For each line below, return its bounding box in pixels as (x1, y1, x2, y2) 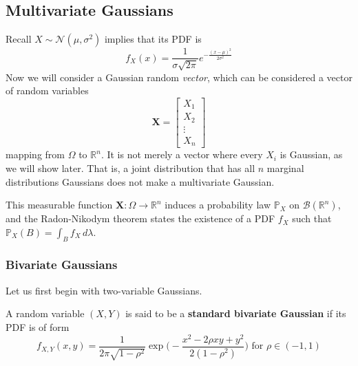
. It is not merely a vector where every (101, 147, 263, 162)
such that (292, 211, 332, 226)
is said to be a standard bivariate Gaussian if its (125, 306, 346, 321)
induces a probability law (165, 197, 271, 212)
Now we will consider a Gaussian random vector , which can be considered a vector (6, 69, 352, 84)
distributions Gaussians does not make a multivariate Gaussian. (6, 174, 275, 189)
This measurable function (6, 197, 113, 212)
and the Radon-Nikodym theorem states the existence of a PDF (6, 211, 275, 226)
